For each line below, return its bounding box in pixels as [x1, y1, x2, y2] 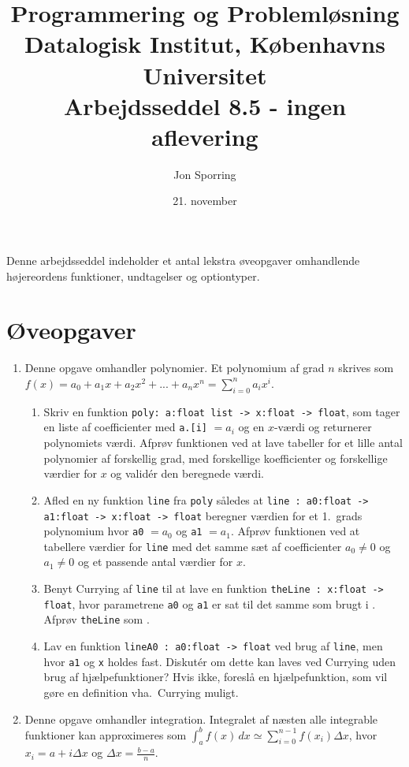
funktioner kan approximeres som [24, 726, 187, 743]
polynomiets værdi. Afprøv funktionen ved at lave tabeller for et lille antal [43, 434, 403, 451]
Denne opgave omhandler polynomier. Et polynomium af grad [24, 359, 325, 376]
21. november [173, 192, 237, 209]
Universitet [143, 58, 267, 91]
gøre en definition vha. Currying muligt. [43, 683, 239, 700]
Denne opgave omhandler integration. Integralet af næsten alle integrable [24, 710, 378, 727]
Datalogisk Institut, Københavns [24, 28, 385, 60]
